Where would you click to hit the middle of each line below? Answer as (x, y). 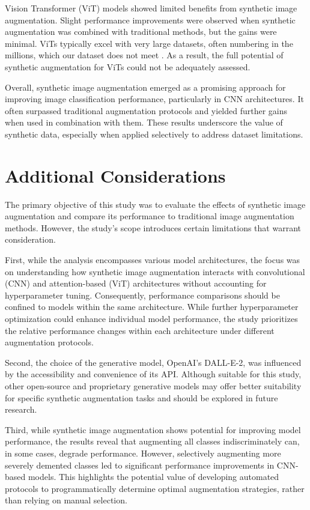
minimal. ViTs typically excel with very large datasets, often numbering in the (149, 43)
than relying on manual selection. (66, 500)
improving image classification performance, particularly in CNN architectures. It (154, 99)
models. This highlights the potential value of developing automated (153, 477)
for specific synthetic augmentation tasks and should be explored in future (141, 397)
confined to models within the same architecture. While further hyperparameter (152, 307)
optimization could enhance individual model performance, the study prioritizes (151, 318)
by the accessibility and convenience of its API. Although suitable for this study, (153, 374)
